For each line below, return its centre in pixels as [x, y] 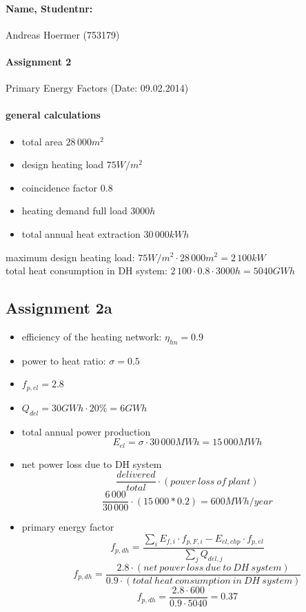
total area [42, 141]
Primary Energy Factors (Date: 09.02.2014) [97, 88]
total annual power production [86, 431]
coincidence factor [60, 187]
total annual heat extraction [81, 233]
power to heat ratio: [64, 360]
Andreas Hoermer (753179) [63, 34]
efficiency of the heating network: [92, 336]
